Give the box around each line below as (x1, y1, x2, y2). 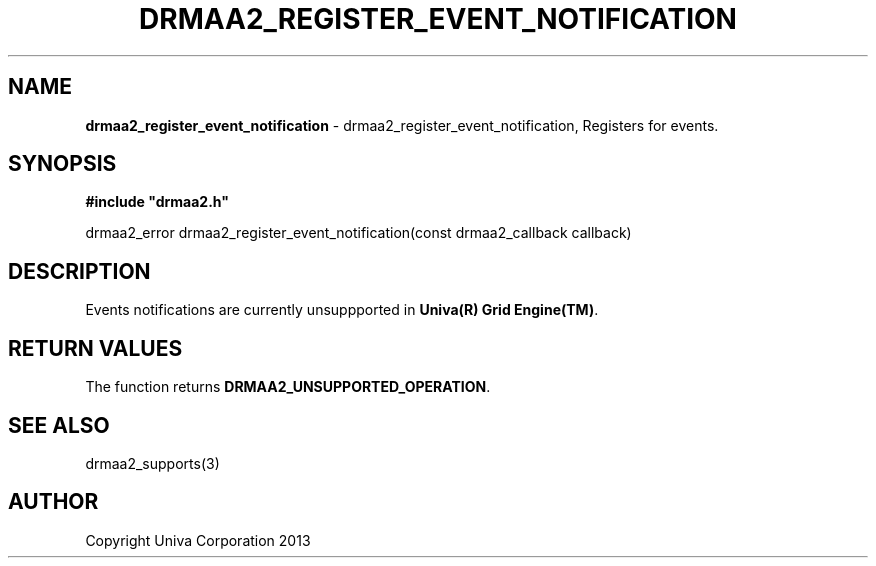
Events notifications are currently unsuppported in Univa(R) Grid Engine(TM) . (85, 301, 599, 319)
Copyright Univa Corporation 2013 (85, 531, 311, 549)
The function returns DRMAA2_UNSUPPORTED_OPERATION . (85, 378, 491, 396)
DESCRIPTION (8, 258, 151, 284)
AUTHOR (8, 489, 99, 515)
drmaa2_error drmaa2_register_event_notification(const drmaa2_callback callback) (85, 224, 632, 242)
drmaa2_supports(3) (85, 454, 220, 472)
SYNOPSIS (8, 151, 117, 177)
